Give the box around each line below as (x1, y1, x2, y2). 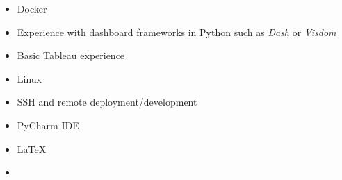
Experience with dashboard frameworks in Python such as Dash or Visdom (17, 24, 336, 39)
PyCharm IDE (17, 117, 79, 132)
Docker (17, 1, 47, 15)
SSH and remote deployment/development (17, 95, 197, 109)
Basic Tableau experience (17, 48, 125, 63)
